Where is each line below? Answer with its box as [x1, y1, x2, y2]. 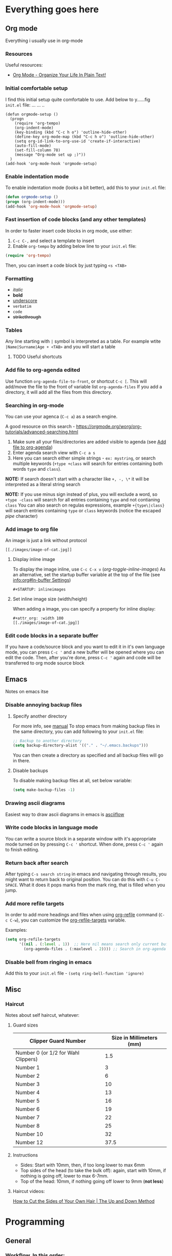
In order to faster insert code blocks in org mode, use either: [5, 227, 133, 234]
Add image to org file [5, 526, 58, 533]
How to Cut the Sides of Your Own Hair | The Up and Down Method [12, 1198, 155, 1204]
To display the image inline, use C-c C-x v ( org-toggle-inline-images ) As [12, 566, 166, 572]
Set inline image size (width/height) [12, 596, 88, 602]
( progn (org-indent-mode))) [5, 199, 66, 204]
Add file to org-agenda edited [5, 366, 80, 373]
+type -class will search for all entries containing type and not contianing [5, 496, 160, 503]
